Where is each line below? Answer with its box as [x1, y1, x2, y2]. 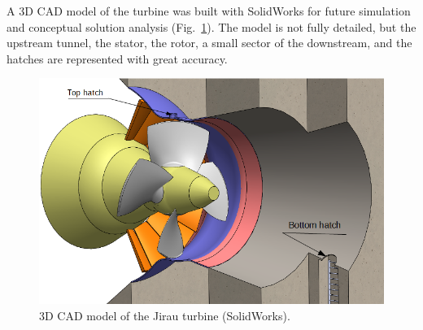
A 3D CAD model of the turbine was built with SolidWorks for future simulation [7, 2, 411, 19]
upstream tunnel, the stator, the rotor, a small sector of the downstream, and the [7, 34, 412, 51]
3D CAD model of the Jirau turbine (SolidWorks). [39, 306, 290, 323]
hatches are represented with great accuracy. [7, 50, 228, 67]
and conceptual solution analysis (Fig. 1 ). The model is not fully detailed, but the [7, 18, 416, 35]
